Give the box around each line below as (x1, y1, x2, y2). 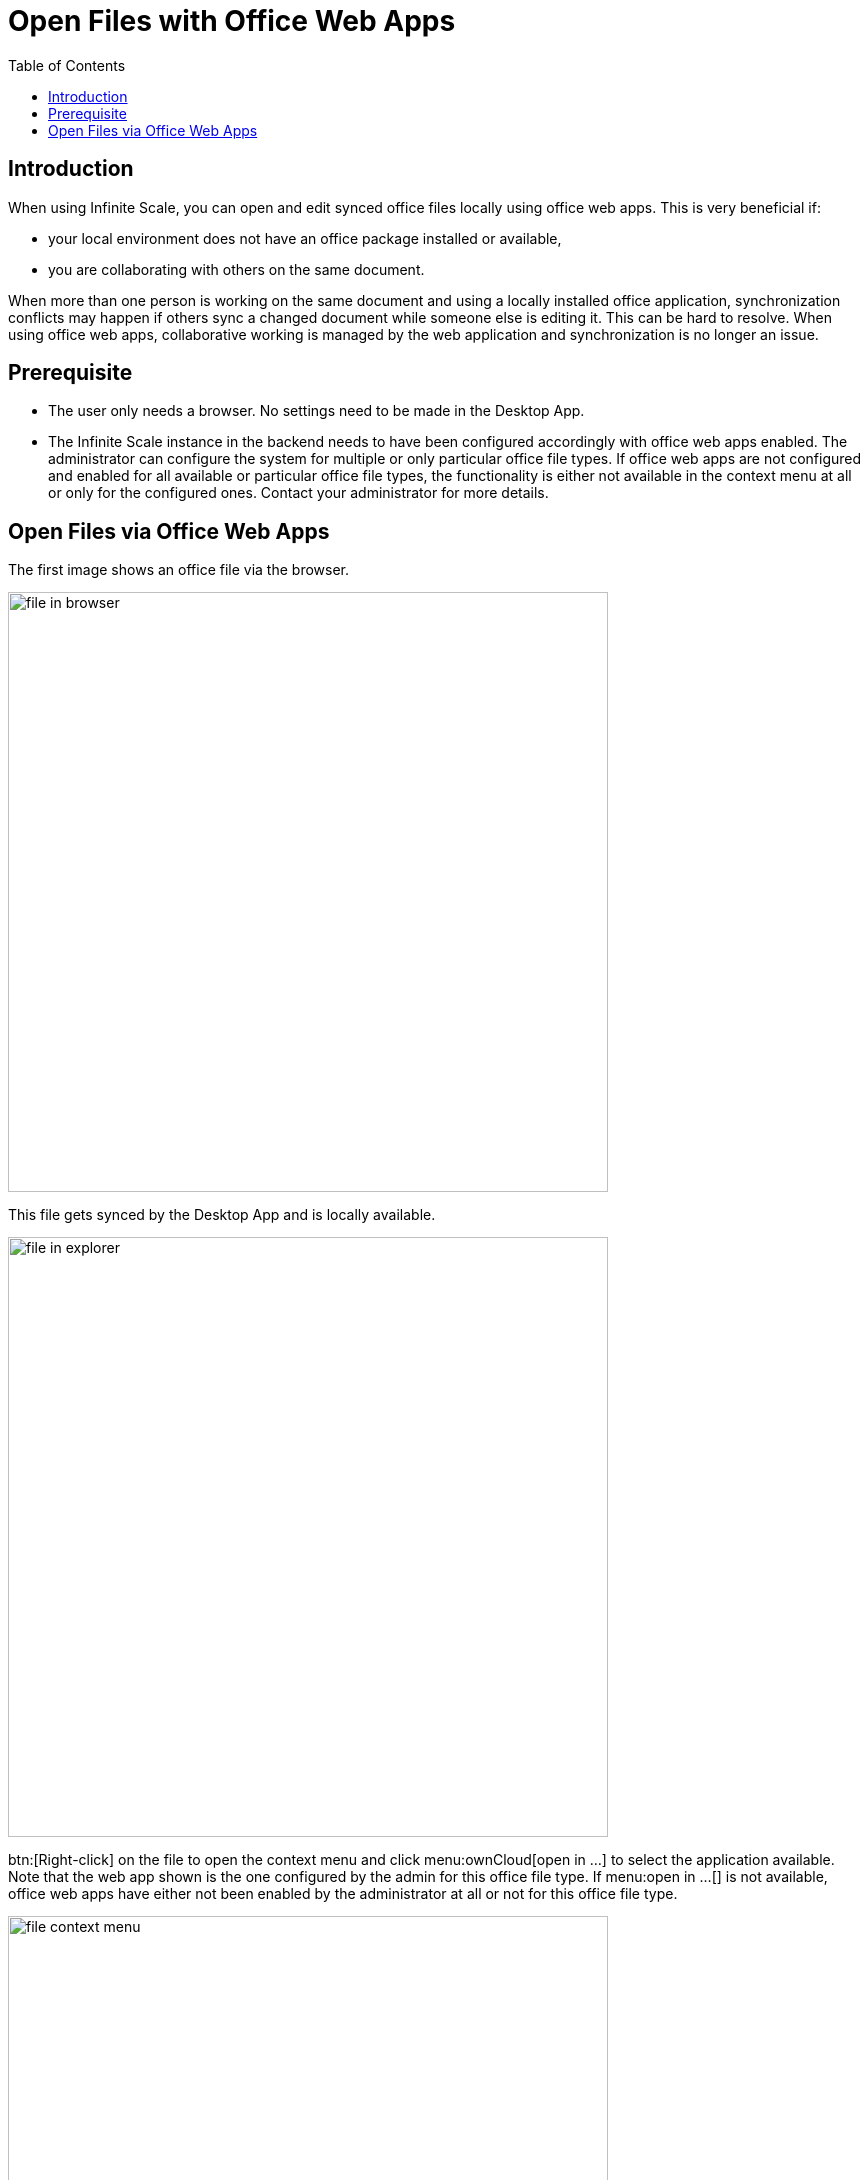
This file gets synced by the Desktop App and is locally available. (8, 1206, 436, 1224)
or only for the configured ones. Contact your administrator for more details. (48, 484, 549, 502)
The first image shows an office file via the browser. (8, 561, 349, 579)
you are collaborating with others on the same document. (48, 260, 425, 278)
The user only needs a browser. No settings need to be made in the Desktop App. (48, 402, 585, 420)
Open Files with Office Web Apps (8, 4, 456, 38)
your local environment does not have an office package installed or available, (48, 229, 562, 247)
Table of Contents (8, 56, 126, 74)
